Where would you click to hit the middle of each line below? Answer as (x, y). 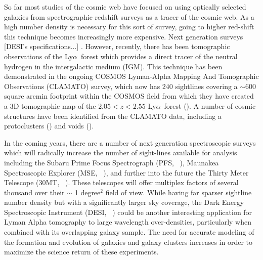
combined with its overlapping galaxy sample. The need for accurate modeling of (129, 232)
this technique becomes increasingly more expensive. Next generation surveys (124, 36)
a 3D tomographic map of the (50, 105)
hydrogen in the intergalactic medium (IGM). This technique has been (113, 66)
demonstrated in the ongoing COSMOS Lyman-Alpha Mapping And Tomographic (131, 76)
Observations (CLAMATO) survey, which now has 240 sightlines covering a (121, 86)
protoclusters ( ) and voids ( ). (49, 126)
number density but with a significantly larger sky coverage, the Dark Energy (124, 202)
